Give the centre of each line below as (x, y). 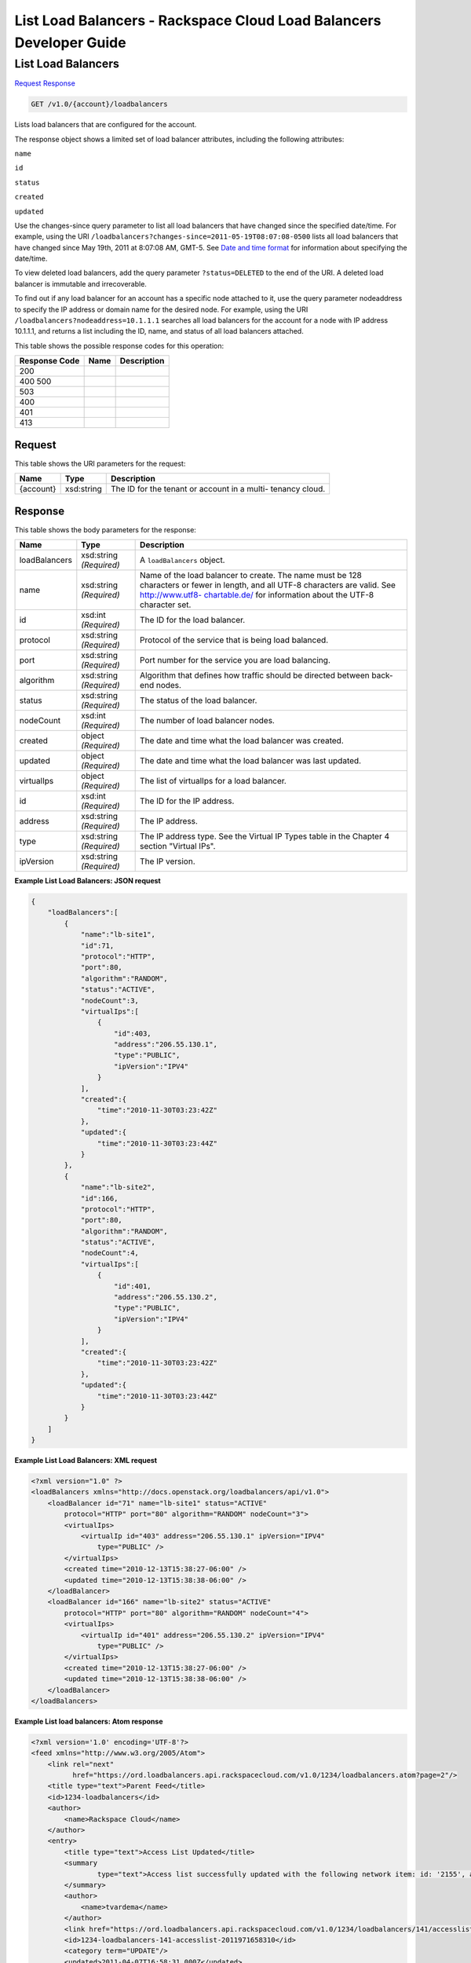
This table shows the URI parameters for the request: (100, 463)
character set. (166, 605)
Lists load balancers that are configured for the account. (106, 125)
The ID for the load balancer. (193, 620)
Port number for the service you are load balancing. (235, 660)
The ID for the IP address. (187, 801)
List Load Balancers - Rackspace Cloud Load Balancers (198, 20)
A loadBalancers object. (183, 560)
